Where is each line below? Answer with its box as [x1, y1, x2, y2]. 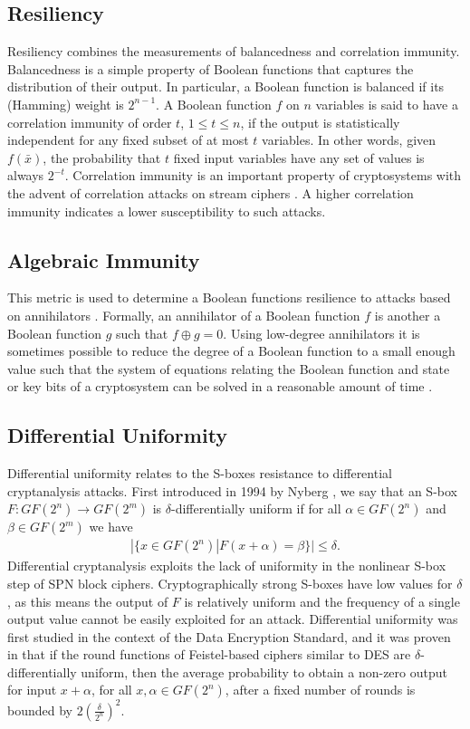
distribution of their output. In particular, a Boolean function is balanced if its [7, 77, 445, 96]
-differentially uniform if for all [171, 499, 341, 518]
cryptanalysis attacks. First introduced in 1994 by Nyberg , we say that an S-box [7, 481, 457, 500]
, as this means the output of [7, 591, 168, 610]
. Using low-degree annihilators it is [223, 323, 420, 342]
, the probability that [43, 148, 161, 167]
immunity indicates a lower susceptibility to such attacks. [7, 201, 326, 220]
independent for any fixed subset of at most [7, 130, 249, 149]
